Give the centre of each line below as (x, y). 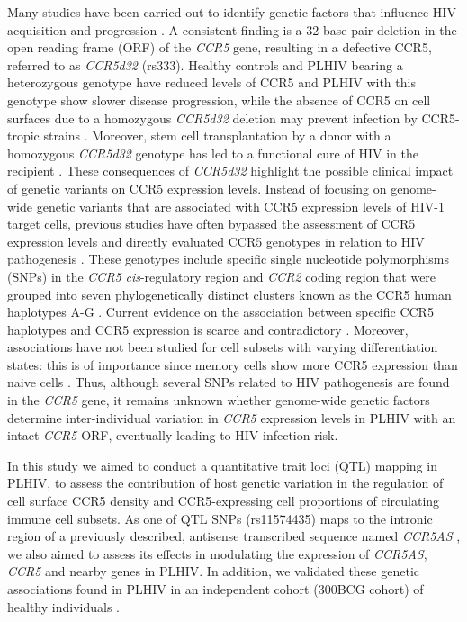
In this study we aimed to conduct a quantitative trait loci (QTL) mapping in (222, 465)
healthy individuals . (63, 606)
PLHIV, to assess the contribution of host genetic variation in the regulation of (225, 483)
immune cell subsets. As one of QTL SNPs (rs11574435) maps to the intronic (220, 518)
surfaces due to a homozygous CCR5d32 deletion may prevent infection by (212, 117)
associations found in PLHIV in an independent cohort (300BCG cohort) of (216, 589)
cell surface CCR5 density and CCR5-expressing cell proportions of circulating (224, 501)
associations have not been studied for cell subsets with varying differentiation (223, 347)
